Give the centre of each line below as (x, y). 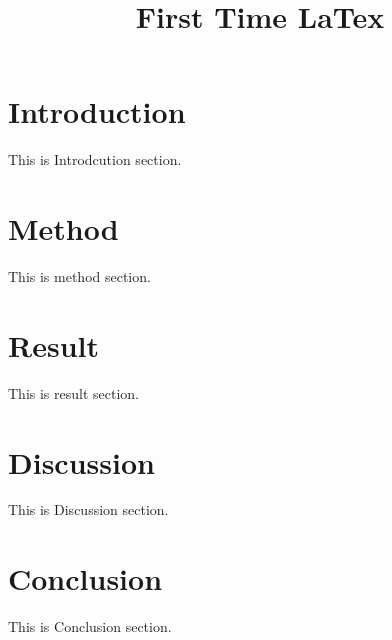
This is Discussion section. (88, 509)
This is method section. (79, 276)
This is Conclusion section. (90, 626)
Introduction (97, 111)
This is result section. (73, 392)
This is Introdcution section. (95, 159)
